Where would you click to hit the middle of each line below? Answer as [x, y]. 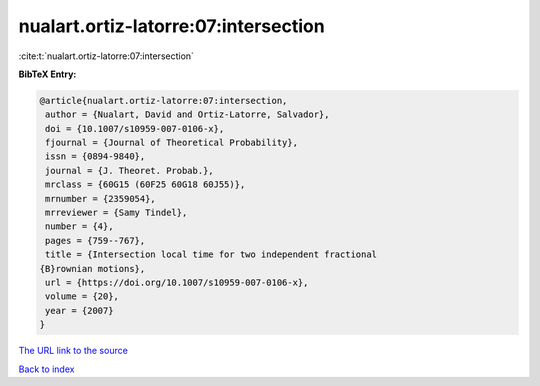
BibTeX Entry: [47, 74]
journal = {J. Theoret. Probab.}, [129, 170]
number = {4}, [79, 226]
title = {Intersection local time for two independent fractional [211, 254]
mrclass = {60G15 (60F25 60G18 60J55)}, [145, 184]
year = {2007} [79, 310]
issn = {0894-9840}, [95, 156]
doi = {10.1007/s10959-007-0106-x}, [135, 128]
